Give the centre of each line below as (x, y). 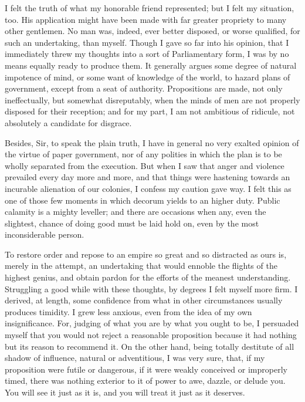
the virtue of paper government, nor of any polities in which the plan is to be (143, 154)
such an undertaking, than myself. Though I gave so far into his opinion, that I (147, 42)
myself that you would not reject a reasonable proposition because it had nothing (151, 335)
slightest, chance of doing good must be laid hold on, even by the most (132, 223)
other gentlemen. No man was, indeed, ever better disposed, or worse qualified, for (152, 31)
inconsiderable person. (45, 234)
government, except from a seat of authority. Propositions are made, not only (144, 88)
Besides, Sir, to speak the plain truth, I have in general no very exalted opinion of (152, 142)
